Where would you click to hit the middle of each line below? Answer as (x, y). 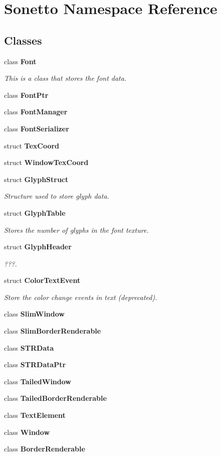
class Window (27, 432)
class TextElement (35, 415)
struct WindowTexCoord (46, 162)
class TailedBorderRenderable (55, 398)
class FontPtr (26, 95)
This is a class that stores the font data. (65, 78)
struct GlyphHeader (38, 247)
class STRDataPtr (35, 364)
